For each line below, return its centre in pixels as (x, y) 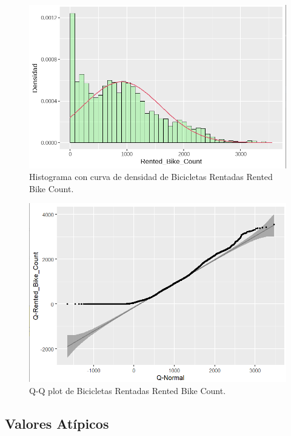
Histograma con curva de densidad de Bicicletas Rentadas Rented (151, 177)
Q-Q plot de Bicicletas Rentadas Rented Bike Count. (128, 390)
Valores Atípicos (57, 423)
